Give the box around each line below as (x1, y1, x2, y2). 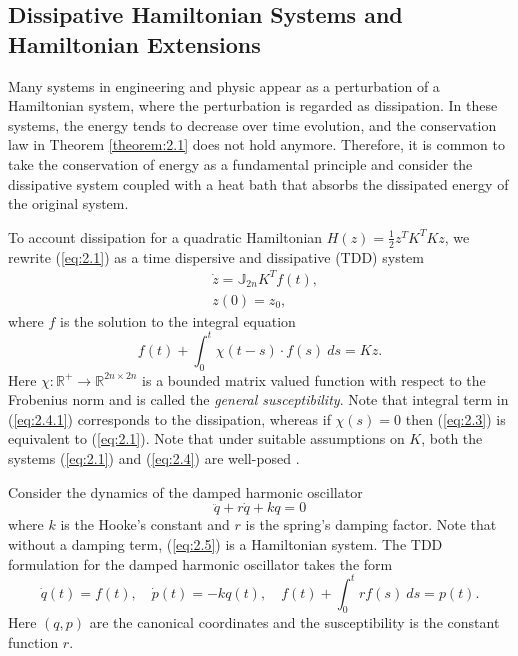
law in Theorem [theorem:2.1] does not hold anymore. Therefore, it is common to (8, 134, 505, 155)
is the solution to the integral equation (60, 310, 296, 331)
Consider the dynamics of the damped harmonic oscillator (8, 481, 363, 502)
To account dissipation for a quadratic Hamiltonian (8, 226, 323, 247)
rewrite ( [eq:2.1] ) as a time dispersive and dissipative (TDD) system (8, 246, 424, 267)
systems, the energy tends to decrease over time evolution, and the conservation (8, 114, 497, 135)
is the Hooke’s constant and (60, 514, 230, 535)
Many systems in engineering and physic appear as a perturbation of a (8, 75, 440, 96)
